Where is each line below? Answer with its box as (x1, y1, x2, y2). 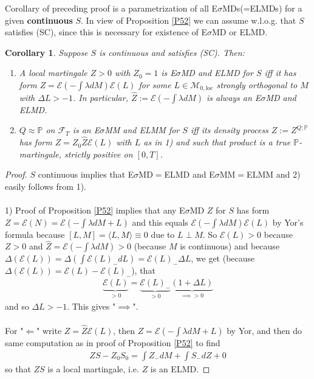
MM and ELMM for (104, 123, 180, 136)
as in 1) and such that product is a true (143, 136, 291, 148)
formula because (5, 228, 65, 240)
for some (138, 78, 171, 91)
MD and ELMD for (180, 66, 253, 79)
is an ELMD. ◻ (150, 362, 210, 375)
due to (151, 228, 175, 240)
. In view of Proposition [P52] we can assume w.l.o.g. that (81, 13, 296, 26)
